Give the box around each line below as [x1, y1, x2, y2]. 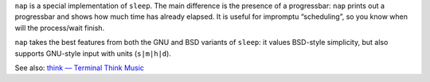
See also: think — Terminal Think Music [14, 63, 145, 73]
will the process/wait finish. [14, 23, 105, 32]
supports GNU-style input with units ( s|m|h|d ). [14, 48, 171, 58]
